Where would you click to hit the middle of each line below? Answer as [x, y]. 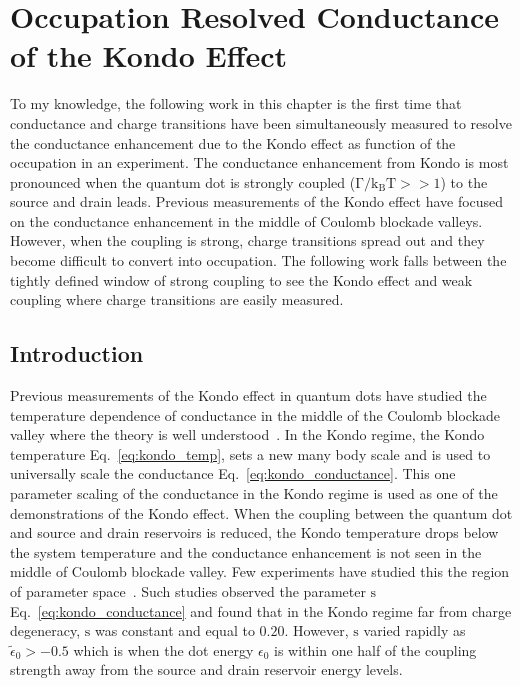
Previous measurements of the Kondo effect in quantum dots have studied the [248, 395]
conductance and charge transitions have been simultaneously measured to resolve [261, 122]
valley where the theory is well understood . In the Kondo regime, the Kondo [247, 434]
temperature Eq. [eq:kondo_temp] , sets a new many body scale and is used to [250, 453]
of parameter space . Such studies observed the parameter [188, 590]
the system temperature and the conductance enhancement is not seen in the [246, 551]
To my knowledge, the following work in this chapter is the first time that [236, 103]
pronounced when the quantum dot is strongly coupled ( [183, 181]
